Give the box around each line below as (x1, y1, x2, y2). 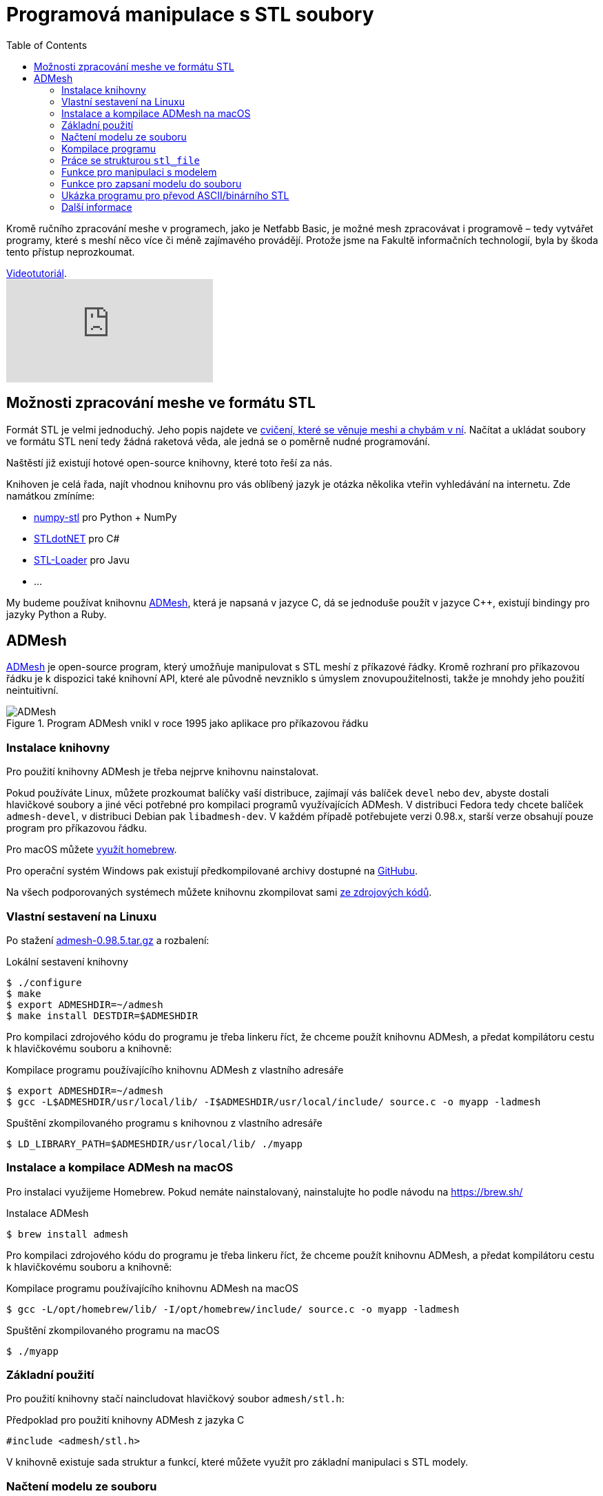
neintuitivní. (6, 684, 59, 697)
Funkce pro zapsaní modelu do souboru (61, 177, 242, 189)
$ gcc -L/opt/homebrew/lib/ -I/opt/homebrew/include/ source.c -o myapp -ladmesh (6, 1303, 460, 1315)
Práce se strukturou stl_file (61, 154, 200, 166)
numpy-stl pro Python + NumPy (34, 511, 177, 523)
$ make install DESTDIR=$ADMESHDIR (6, 1010, 198, 1021)
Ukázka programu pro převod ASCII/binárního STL (61, 189, 289, 201)
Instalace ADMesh (6, 1207, 89, 1219)
